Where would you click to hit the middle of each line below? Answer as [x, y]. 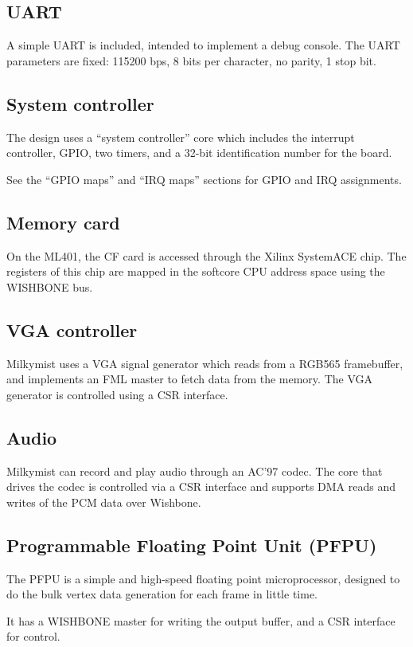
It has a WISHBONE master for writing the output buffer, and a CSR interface [201, 620]
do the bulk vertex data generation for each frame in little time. [162, 594]
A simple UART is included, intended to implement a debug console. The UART [203, 45]
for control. [33, 636]
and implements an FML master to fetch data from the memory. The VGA [189, 379]
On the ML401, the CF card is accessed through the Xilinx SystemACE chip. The [206, 255]
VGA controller [72, 329]
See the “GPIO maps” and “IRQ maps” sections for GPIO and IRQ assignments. [204, 179]
